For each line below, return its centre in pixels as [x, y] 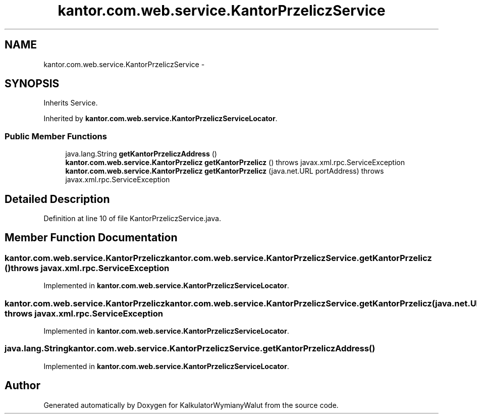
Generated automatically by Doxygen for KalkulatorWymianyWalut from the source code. [191, 405]
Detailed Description [57, 199]
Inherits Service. [71, 103]
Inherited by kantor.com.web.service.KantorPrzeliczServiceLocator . [161, 119]
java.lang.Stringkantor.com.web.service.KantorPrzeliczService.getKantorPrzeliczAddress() [190, 349]
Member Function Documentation [91, 238]
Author [22, 386]
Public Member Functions [56, 136]
